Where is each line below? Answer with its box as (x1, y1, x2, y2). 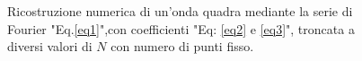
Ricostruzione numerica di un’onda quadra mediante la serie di (7, 2, 353, 20)
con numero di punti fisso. (110, 37, 254, 56)
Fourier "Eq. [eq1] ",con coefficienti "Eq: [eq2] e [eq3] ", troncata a (7, 19, 355, 38)
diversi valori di (7, 37, 93, 56)
